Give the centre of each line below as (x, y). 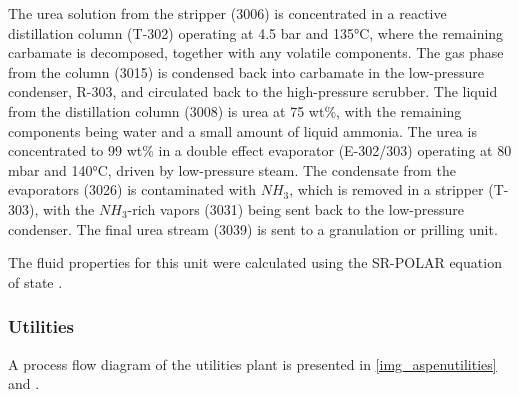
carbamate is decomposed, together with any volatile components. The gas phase (256, 52)
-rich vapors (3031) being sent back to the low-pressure (296, 208)
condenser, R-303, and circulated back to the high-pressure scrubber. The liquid (253, 91)
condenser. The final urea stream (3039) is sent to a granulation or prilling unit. (253, 228)
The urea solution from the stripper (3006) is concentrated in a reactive (227, 13)
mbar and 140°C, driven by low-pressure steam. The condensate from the (232, 169)
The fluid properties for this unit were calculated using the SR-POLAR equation (255, 262)
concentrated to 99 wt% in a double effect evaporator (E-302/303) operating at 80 (260, 150)
